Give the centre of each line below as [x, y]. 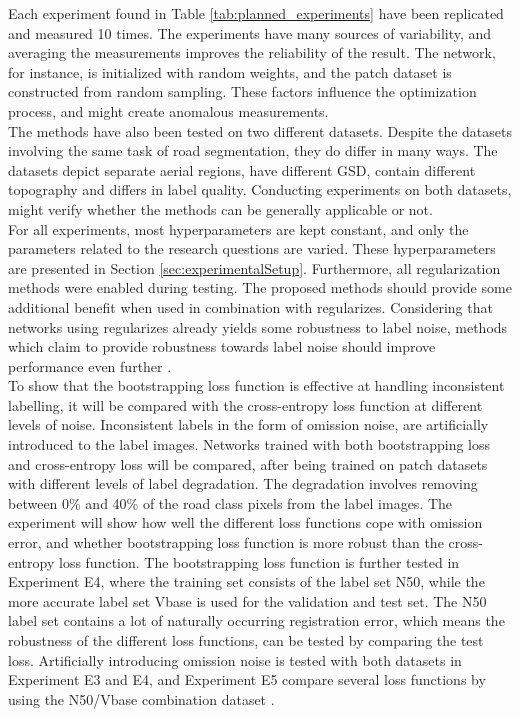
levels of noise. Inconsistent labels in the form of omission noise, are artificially [248, 424]
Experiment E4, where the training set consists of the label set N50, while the [246, 581]
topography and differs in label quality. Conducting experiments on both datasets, [260, 189]
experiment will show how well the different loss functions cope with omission [245, 522]
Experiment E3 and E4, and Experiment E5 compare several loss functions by [247, 679]
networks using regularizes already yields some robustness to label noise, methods [258, 326]
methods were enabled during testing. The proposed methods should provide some [260, 287]
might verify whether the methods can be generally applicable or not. [220, 208]
